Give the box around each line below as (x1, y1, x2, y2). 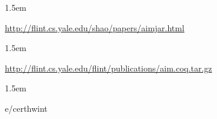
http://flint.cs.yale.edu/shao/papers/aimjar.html (5, 21, 184, 34)
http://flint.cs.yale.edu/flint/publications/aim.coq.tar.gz (5, 61, 212, 74)
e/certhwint (5, 102, 48, 114)
